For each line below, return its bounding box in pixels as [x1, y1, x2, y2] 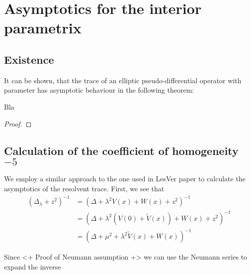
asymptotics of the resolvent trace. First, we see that [4, 183, 165, 193]
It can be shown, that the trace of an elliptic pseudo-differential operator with [4, 75, 242, 85]
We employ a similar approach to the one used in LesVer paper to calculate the [4, 173, 246, 184]
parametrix [4, 17, 82, 38]
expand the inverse [4, 261, 61, 272]
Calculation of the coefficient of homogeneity [4, 142, 239, 158]
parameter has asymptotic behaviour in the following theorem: [4, 85, 194, 95]
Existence [4, 51, 54, 67]
